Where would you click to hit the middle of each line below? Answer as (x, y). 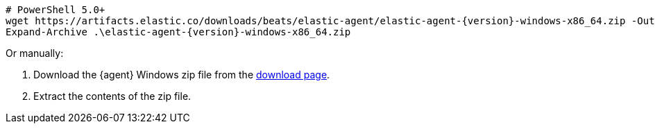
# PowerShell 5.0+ (56, 10)
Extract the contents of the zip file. (112, 96)
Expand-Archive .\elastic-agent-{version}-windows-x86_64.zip (178, 32)
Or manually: (35, 53)
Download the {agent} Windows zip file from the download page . (182, 75)
